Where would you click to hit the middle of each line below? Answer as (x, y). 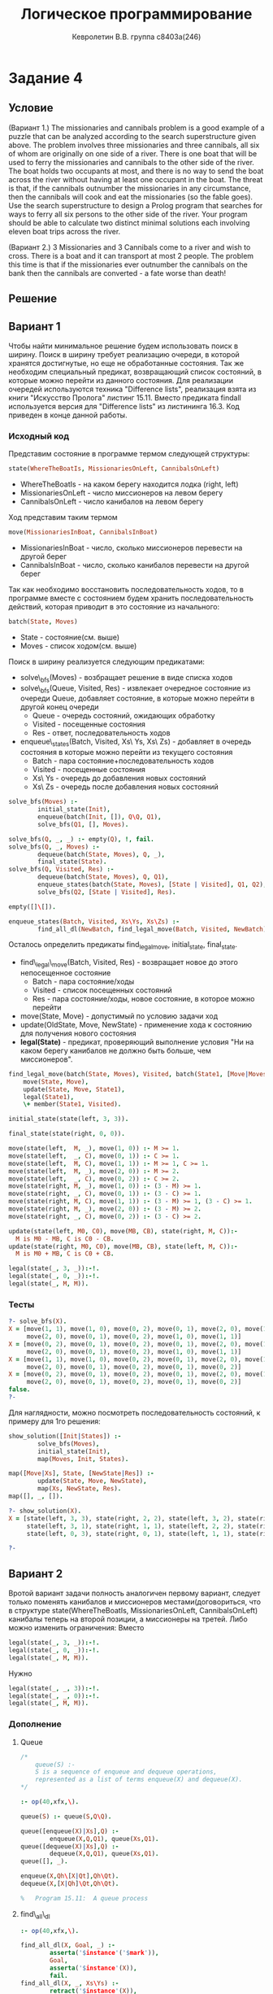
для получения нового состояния (78, 1033)
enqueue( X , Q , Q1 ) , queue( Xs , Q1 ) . (104, 1839)
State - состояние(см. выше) (70, 637)
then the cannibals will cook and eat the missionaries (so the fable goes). (131, 197)
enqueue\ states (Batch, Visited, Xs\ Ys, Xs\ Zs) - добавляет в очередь (136, 743)
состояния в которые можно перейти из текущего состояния (126, 753)
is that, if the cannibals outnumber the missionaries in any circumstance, (130, 188)
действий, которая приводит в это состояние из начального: (114, 606)
